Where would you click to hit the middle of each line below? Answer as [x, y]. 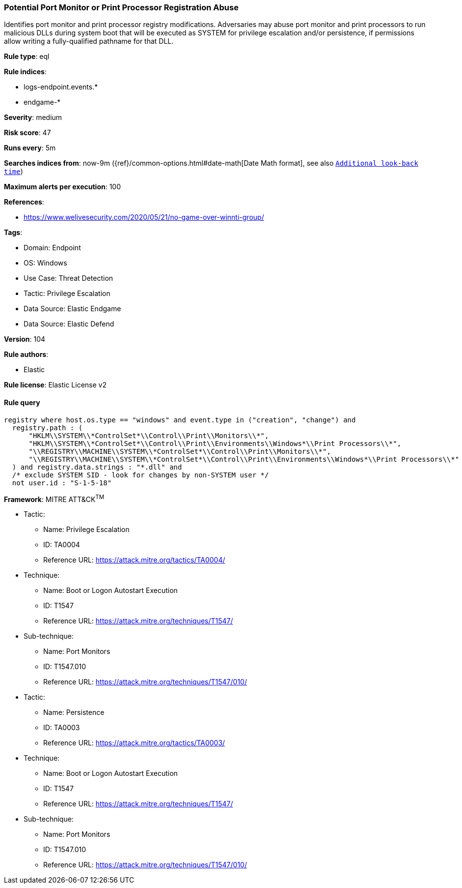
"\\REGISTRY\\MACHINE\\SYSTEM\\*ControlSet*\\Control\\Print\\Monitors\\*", [180, 451]
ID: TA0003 [62, 728]
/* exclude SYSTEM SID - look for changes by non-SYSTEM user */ [140, 475]
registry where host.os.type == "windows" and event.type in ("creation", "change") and [180, 420]
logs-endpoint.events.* [61, 87]
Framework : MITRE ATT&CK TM [54, 498]
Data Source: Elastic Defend [69, 324]
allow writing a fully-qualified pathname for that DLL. [89, 41]
